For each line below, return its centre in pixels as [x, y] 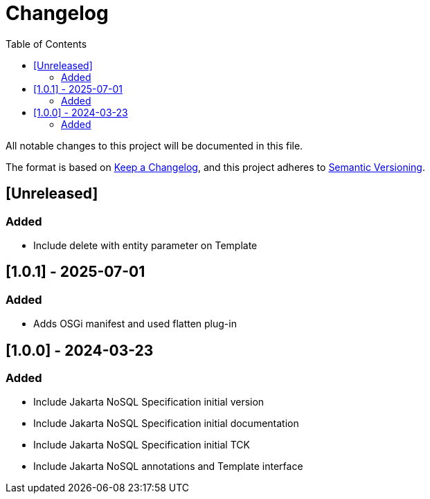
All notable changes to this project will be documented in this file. [154, 145]
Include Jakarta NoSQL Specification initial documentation [166, 424]
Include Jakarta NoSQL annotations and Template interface [168, 466]
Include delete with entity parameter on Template [145, 245]
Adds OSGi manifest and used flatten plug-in [135, 324]
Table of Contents [46, 44]
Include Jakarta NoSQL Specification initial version [149, 402]
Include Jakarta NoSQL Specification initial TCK [142, 445]
